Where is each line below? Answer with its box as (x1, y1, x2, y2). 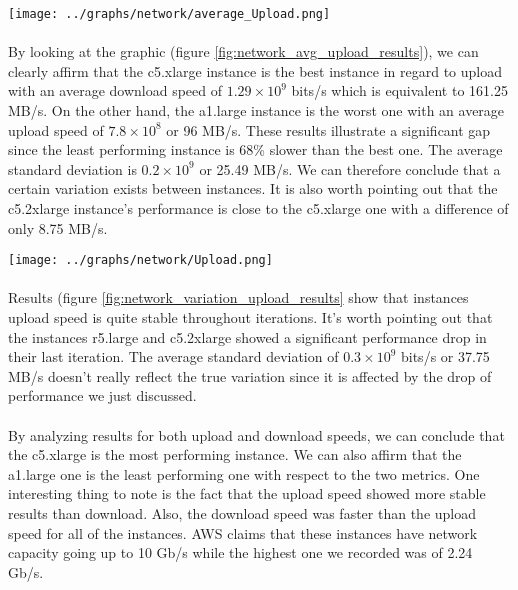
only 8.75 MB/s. (8, 217, 108, 238)
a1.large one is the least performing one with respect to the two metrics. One (8, 463, 480, 484)
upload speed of (8, 119, 104, 140)
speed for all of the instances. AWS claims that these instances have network (8, 522, 478, 543)
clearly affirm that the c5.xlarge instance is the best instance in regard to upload (8, 60, 502, 81)
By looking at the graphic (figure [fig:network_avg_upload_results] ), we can (8, 41, 479, 62)
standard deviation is (8, 158, 137, 179)
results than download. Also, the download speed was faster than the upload (8, 502, 477, 523)
